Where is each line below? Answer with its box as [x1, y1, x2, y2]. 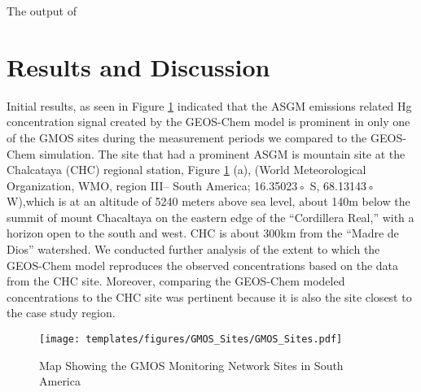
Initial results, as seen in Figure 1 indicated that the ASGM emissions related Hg [7, 97, 412, 114]
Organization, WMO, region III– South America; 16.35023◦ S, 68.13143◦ [7, 176, 375, 194]
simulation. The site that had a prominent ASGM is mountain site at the [39, 145, 406, 162]
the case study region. [7, 304, 116, 321]
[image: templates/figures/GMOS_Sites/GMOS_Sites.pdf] [39, 333, 343, 346]
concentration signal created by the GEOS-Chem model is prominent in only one [7, 113, 410, 130]
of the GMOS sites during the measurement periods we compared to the [7, 128, 367, 146]
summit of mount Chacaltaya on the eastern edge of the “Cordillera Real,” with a [7, 208, 414, 225]
